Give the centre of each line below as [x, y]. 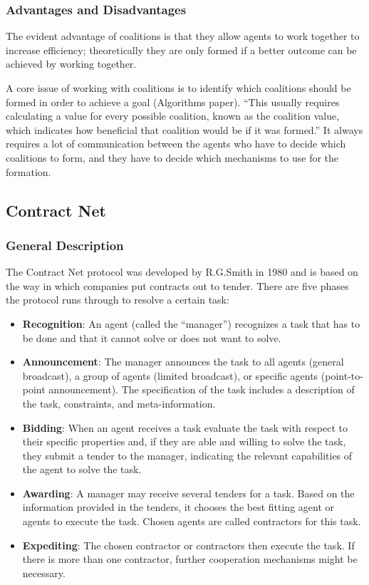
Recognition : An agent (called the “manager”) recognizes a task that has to [191, 323]
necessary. [44, 573]
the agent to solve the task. [82, 469]
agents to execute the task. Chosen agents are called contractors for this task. [192, 521]
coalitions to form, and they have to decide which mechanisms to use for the [172, 157]
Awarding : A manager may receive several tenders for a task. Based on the [188, 493]
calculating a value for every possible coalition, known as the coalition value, [173, 116]
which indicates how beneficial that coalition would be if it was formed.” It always [184, 129]
